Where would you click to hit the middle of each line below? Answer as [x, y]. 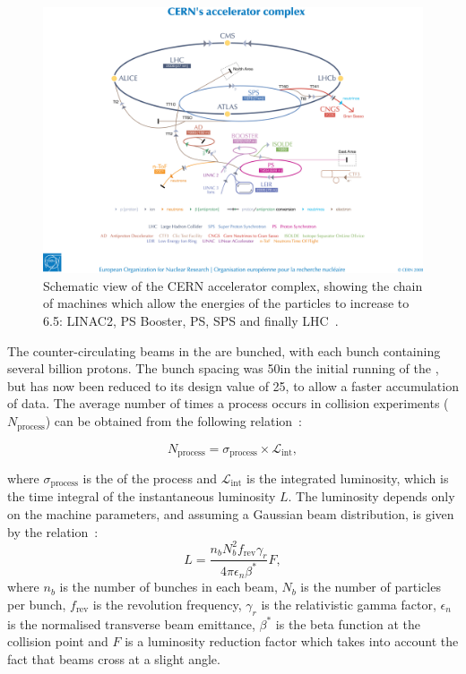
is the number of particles [371, 587]
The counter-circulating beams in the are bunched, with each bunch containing [224, 350]
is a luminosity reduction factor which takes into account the [292, 641]
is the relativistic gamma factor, [349, 604]
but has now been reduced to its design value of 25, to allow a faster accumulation [233, 385]
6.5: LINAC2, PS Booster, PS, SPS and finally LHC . [191, 321]
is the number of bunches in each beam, [168, 587]
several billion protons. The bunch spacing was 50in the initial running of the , [223, 368]
